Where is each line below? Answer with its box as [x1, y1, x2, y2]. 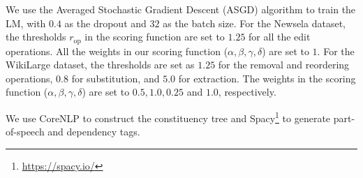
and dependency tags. [47, 124, 140, 139]
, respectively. [218, 84, 276, 99]
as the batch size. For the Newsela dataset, [163, 15, 346, 30]
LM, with [6, 15, 46, 30]
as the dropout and [64, 15, 147, 30]
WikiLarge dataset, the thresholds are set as [6, 57, 195, 72]
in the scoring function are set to [84, 29, 225, 44]
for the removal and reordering [218, 57, 350, 72]
